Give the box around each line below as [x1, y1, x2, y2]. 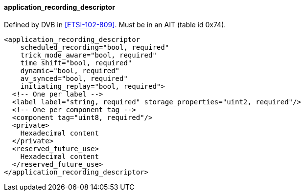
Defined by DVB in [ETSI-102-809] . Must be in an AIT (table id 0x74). [4, 20, 226, 29]
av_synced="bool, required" [20, 74, 128, 82]
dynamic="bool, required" [20, 66, 120, 75]
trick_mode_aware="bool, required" [20, 51, 157, 59]
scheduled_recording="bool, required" [20, 43, 169, 51]
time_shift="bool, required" [20, 58, 132, 67]
